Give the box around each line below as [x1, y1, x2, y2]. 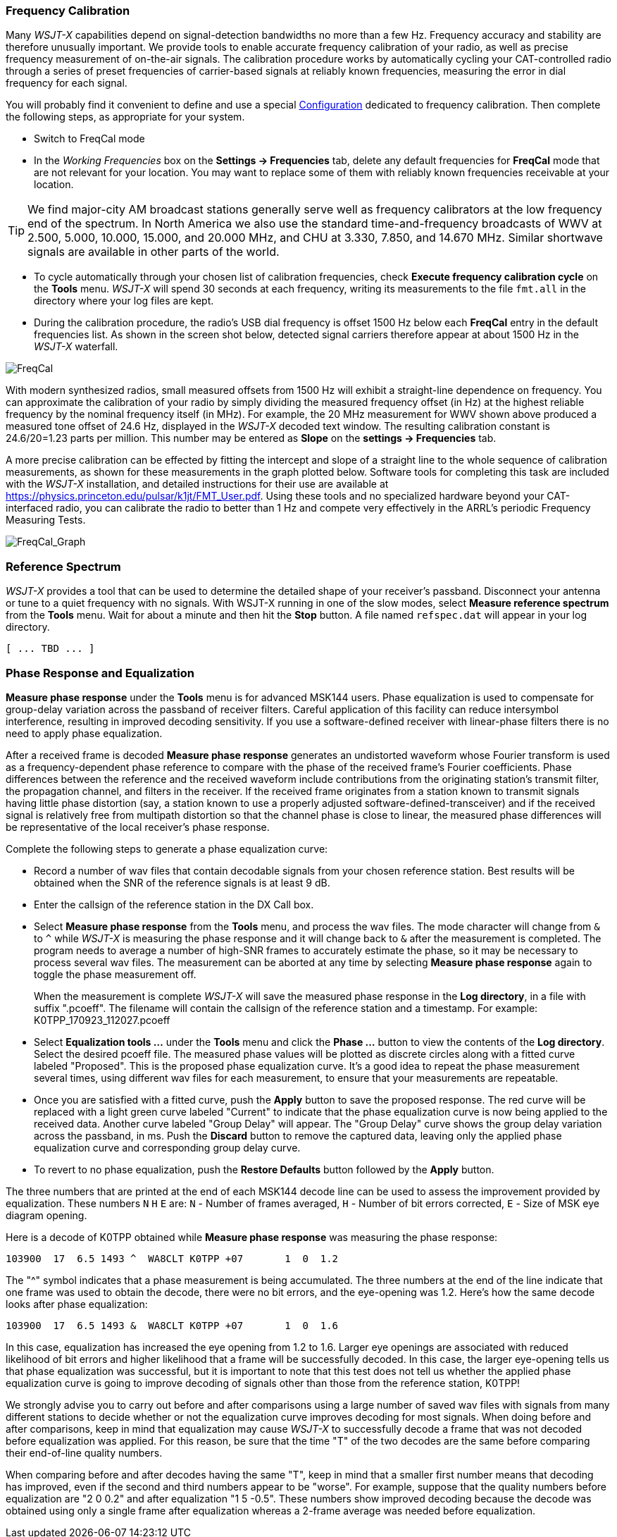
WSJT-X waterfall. [34, 340, 118, 353]
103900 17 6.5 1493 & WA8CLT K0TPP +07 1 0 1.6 [6, 1319, 339, 1331]
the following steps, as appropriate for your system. [6, 111, 245, 123]
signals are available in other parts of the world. [27, 245, 280, 259]
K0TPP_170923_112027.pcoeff [34, 1013, 170, 1026]
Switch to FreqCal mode [34, 132, 145, 145]
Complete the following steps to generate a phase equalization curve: [6, 842, 328, 855]
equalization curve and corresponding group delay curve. [34, 1141, 301, 1154]
